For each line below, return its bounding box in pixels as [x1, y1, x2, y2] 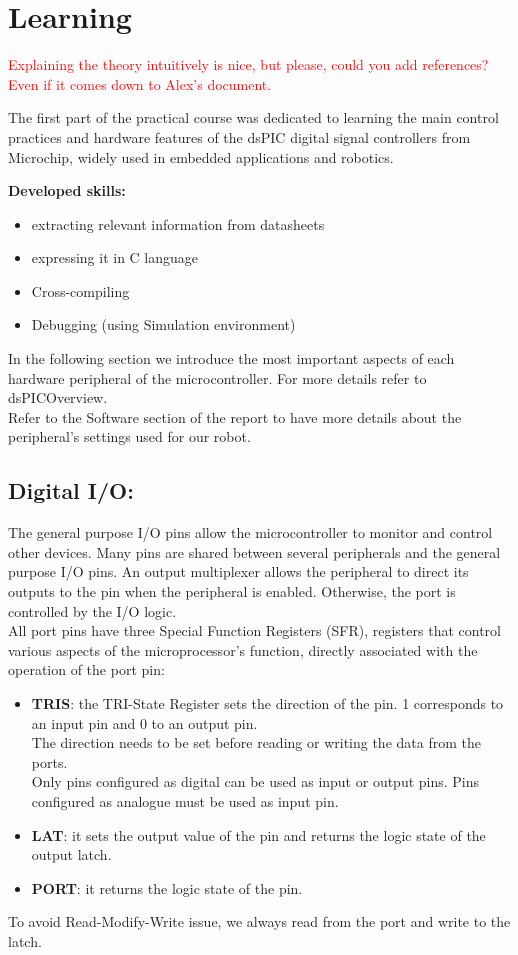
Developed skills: [8, 180, 126, 201]
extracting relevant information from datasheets [31, 213, 325, 234]
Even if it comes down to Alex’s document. [8, 73, 272, 94]
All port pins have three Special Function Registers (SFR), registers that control [8, 620, 501, 641]
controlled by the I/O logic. [8, 600, 177, 621]
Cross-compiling [31, 280, 130, 301]
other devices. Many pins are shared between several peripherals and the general [8, 541, 501, 562]
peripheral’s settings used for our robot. [8, 426, 251, 447]
